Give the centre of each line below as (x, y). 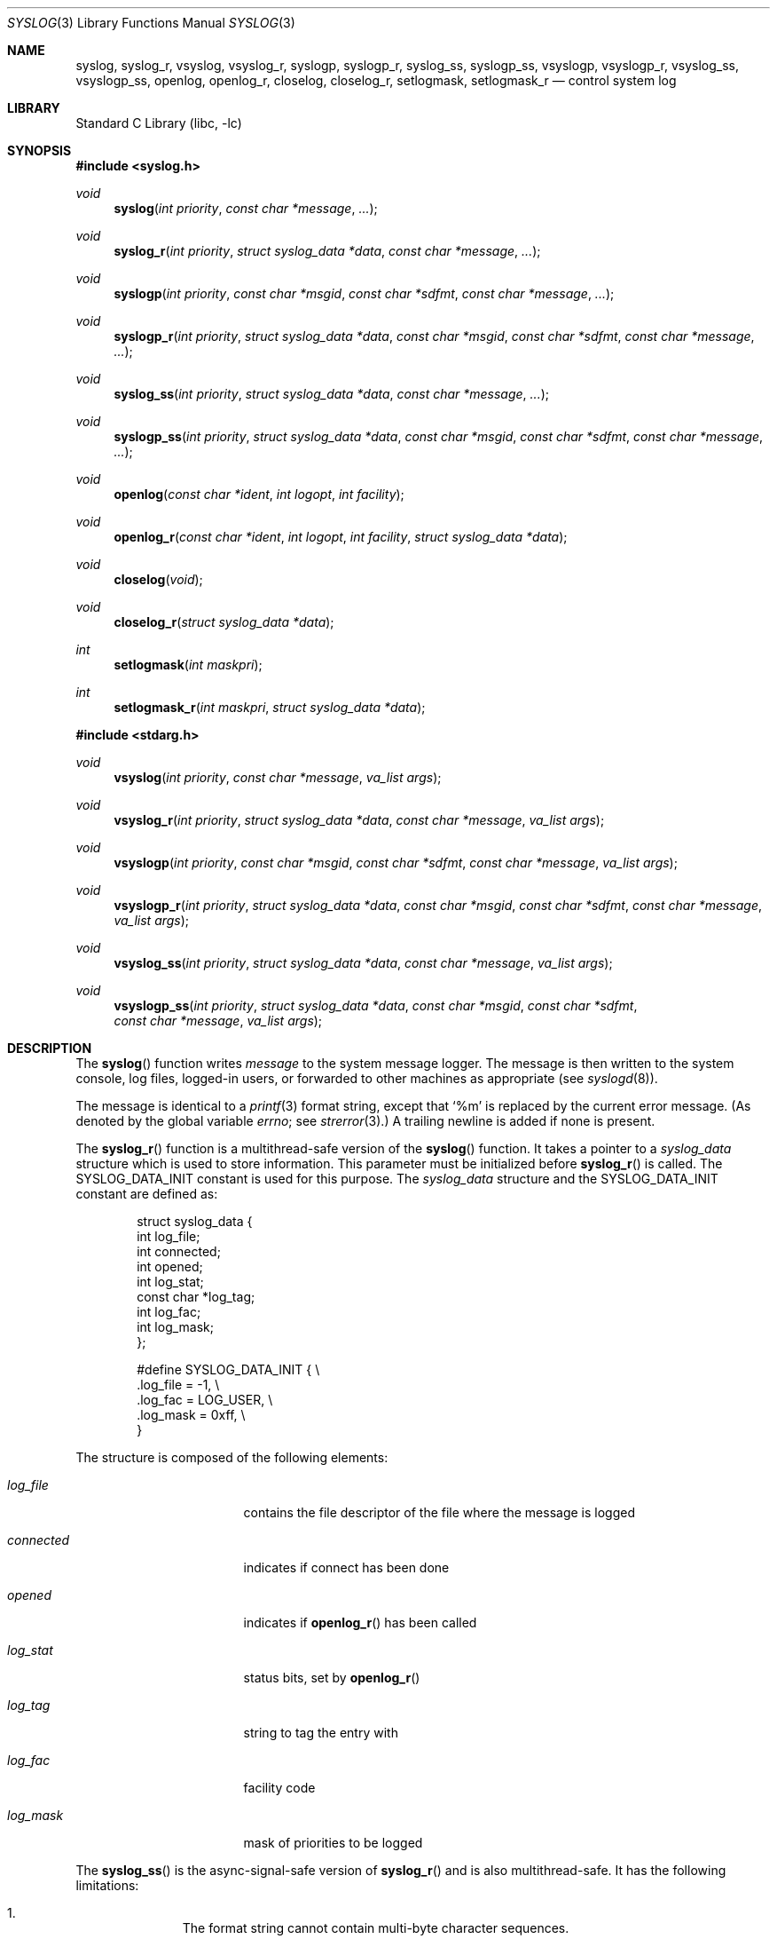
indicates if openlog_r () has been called (360, 1622)
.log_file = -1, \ (178, 1385)
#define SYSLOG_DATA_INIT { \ (228, 1369)
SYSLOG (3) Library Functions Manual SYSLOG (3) (151, 23)
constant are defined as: (147, 1194)
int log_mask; (176, 1327)
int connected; (179, 1251)
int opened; (170, 1266)
